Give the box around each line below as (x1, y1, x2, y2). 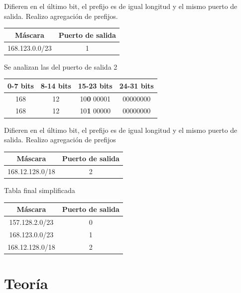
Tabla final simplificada (4, 185, 75, 195)
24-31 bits (119, 80, 154, 91)
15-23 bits (78, 80, 113, 91)
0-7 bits (7, 80, 34, 91)
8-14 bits (40, 80, 71, 91)
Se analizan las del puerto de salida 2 (4, 61, 118, 72)
